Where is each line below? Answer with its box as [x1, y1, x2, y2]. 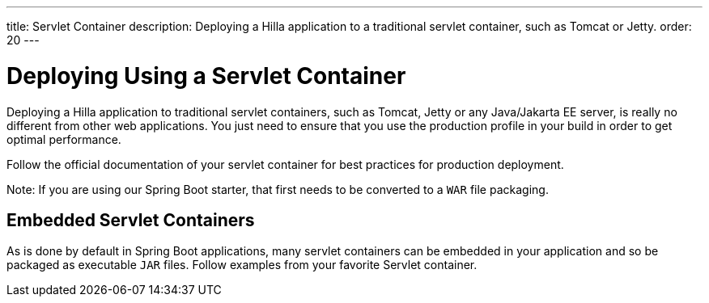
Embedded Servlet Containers [6, 209, 255, 230]
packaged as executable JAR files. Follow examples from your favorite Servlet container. [6, 258, 478, 272]
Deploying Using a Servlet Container [6, 61, 406, 90]
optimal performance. [6, 132, 121, 146]
